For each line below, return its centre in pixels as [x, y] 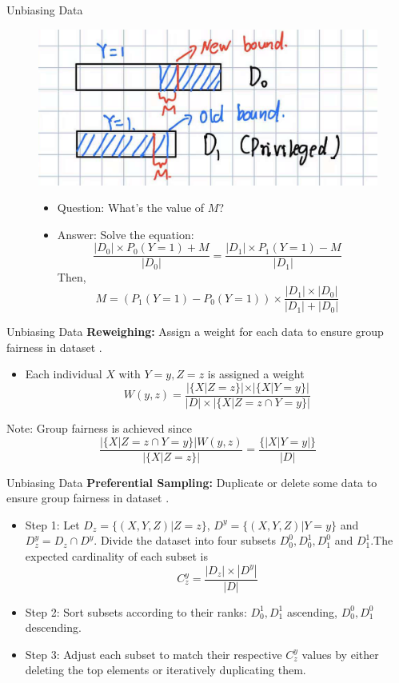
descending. [53, 627]
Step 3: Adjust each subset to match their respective [154, 654]
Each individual [64, 374]
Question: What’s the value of [131, 208]
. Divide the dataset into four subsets [185, 540]
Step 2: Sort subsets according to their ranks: [136, 611]
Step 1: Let [52, 524]
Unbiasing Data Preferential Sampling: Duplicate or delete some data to [192, 482]
